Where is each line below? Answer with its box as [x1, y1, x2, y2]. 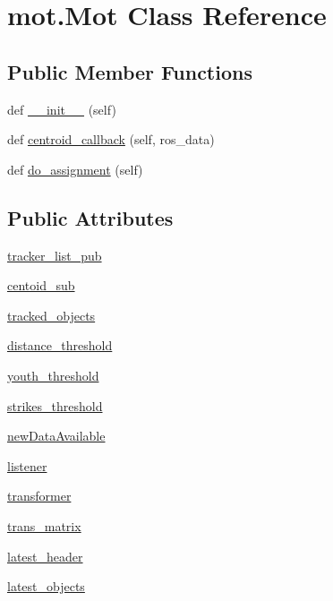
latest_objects [7, 577, 85, 596]
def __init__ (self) [7, 99, 116, 118]
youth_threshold [7, 365, 99, 384]
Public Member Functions [7, 57, 252, 85]
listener [7, 456, 47, 475]
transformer [7, 486, 72, 505]
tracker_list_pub [7, 245, 102, 264]
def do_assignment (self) [7, 159, 143, 178]
